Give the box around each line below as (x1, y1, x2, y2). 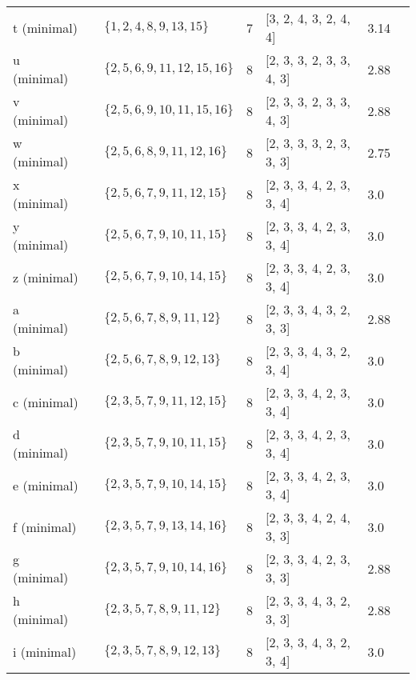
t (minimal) (13, 18, 78, 37)
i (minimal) (13, 642, 77, 661)
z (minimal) (13, 267, 78, 286)
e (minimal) (13, 475, 78, 494)
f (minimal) (13, 517, 77, 536)
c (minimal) (13, 392, 78, 411)
